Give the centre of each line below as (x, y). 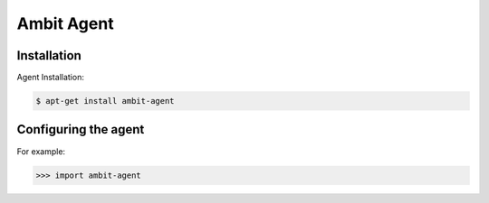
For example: (41, 151)
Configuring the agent (81, 129)
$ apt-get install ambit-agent (105, 101)
